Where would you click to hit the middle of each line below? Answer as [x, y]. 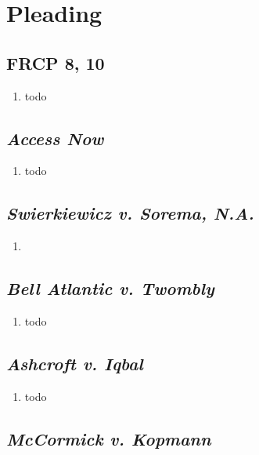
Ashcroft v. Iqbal [75, 363]
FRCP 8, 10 [56, 62]
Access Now [55, 138]
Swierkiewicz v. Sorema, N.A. [130, 213]
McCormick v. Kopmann [109, 438]
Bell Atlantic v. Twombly [110, 288]
